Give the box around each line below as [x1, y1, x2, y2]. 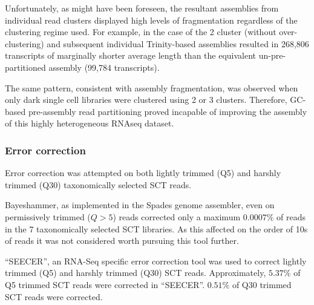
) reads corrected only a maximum [113, 210, 241, 223]
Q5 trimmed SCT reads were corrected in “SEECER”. [5, 278, 205, 290]
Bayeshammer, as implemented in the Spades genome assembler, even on [5, 198, 275, 211]
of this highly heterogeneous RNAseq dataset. [5, 117, 174, 130]
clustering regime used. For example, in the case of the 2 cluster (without [5, 25, 276, 38]
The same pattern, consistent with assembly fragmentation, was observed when [5, 81, 298, 94]
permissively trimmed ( [5, 210, 91, 223]
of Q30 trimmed [232, 278, 292, 290]
